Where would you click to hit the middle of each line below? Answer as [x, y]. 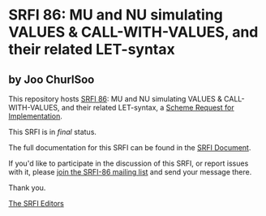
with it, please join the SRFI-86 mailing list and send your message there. [130, 172]
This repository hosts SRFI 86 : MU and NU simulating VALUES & [116, 99]
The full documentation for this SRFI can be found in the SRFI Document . [130, 147]
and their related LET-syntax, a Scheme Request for [148, 108]
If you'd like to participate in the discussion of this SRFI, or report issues [129, 163]
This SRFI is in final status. [53, 132]
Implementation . [36, 116]
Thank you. [27, 188]
